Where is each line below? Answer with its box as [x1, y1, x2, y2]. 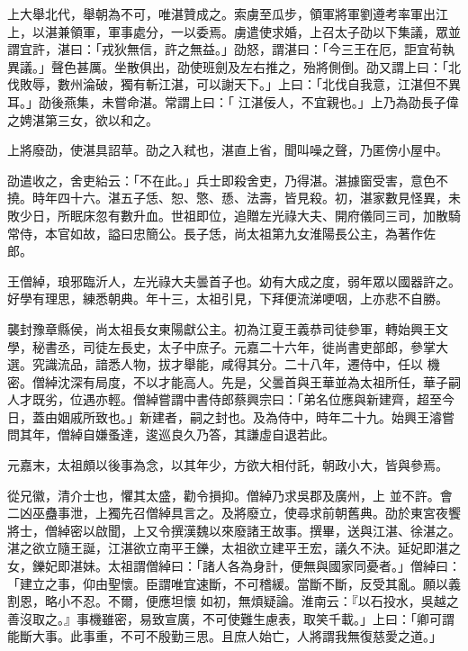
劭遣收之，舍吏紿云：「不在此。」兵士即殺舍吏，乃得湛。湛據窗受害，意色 [7, 170, 436, 189]
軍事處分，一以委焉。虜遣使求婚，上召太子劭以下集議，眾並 [107, 22, 461, 41]
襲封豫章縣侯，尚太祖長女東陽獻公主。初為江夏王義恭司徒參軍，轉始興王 [7, 319, 436, 338]
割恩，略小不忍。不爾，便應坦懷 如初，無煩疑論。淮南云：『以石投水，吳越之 [7, 592, 459, 610]
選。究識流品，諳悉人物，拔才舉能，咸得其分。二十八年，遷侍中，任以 [7, 355, 423, 374]
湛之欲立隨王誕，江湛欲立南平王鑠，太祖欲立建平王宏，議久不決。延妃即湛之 [7, 538, 461, 557]
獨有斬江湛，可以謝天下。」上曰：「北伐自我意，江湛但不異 [120, 75, 461, 94]
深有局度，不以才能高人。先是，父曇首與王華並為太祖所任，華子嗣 [69, 372, 461, 391]
